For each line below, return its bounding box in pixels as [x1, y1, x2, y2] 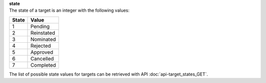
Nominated [30, 36, 56, 43]
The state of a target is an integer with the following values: [9, 7, 130, 13]
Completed [30, 61, 56, 68]
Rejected [30, 42, 51, 49]
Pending [30, 23, 50, 29]
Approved [30, 49, 54, 55]
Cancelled [30, 55, 54, 62]
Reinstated [30, 29, 55, 36]
